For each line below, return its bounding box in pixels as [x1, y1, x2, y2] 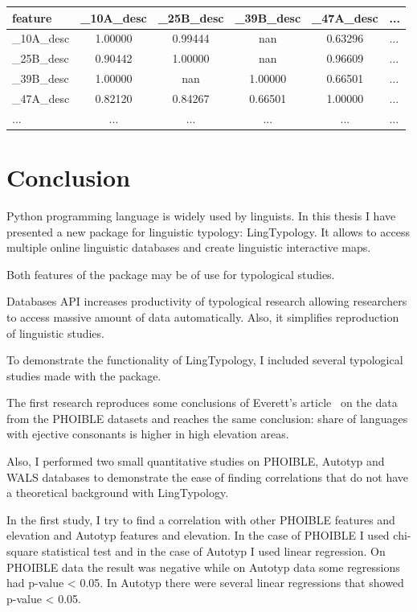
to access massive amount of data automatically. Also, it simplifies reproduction [6, 308, 399, 325]
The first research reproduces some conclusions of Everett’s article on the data [6, 394, 398, 411]
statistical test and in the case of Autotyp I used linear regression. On [42, 543, 386, 560]
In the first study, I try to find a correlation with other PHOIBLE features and [6, 511, 395, 528]
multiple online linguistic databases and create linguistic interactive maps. [6, 239, 371, 256]
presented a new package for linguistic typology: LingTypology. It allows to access [6, 223, 410, 240]
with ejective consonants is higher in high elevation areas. [6, 425, 289, 442]
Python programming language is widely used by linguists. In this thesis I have [6, 207, 396, 224]
